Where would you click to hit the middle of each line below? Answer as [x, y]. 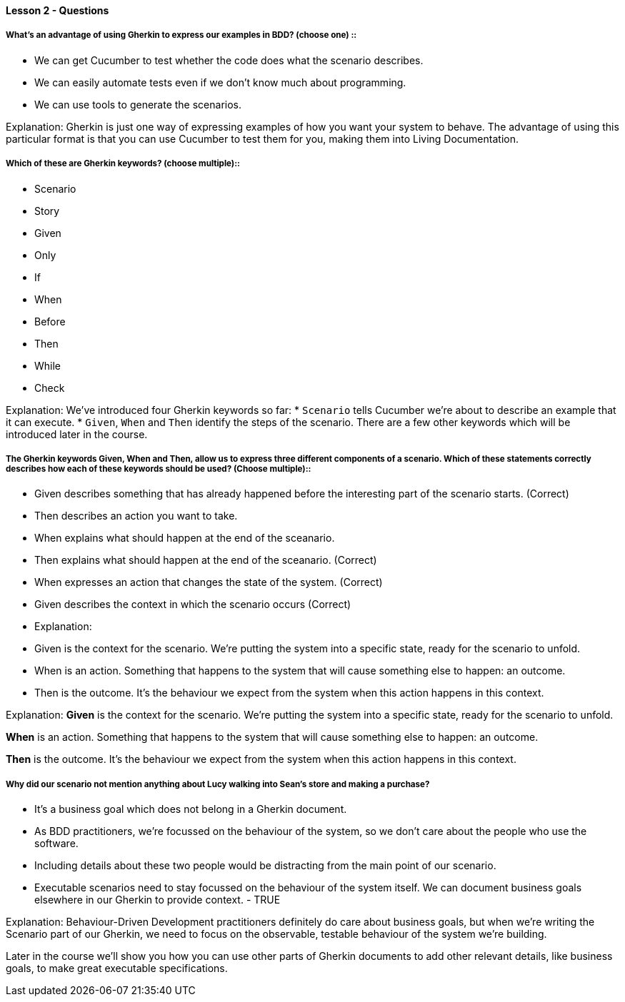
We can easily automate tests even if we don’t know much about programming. [220, 82]
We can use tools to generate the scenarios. [138, 104]
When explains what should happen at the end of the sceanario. [185, 538]
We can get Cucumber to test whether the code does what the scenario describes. [229, 60]
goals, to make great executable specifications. [117, 968]
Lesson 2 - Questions [57, 10]
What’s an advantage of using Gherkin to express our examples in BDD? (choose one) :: [181, 35]
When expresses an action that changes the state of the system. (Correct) [209, 582]
